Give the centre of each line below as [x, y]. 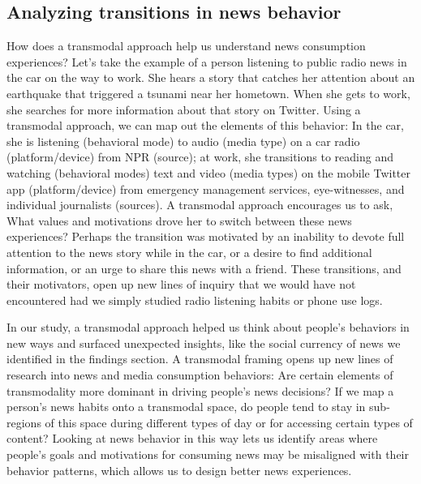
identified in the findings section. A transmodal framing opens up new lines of [200, 359]
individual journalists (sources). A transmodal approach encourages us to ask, [200, 205]
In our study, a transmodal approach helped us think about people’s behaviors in [208, 327]
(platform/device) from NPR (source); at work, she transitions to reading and [200, 157]
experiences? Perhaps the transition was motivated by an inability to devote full [206, 236]
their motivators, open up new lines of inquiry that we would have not [181, 284]
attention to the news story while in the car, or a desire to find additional [189, 252]
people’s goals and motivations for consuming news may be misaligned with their [208, 454]
